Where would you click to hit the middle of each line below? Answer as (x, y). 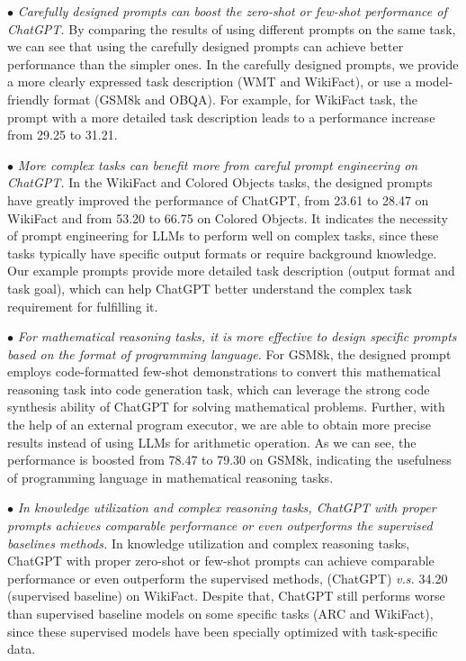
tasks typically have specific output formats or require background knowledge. (222, 253)
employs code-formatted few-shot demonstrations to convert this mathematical (224, 371)
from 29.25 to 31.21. (63, 135)
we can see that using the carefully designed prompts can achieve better (206, 46)
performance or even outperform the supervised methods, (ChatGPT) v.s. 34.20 (228, 578)
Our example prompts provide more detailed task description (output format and (231, 271)
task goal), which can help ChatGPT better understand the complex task (210, 288)
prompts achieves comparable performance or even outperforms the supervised (220, 525)
